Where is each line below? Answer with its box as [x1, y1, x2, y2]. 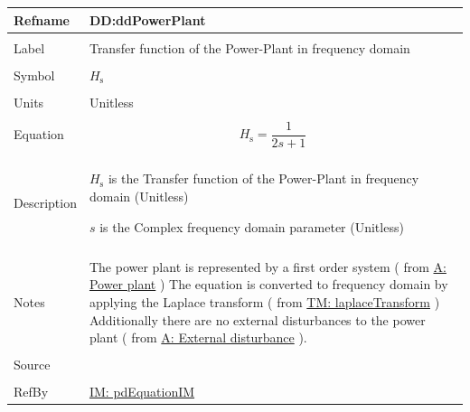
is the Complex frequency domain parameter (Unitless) [99, 217, 404, 236]
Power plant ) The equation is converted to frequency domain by [89, 275, 448, 294]
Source [14, 355, 51, 374]
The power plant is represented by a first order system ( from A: [89, 257, 446, 276]
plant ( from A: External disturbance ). [89, 328, 307, 347]
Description [14, 193, 77, 212]
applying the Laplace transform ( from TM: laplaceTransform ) [89, 292, 440, 311]
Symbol [14, 65, 55, 84]
